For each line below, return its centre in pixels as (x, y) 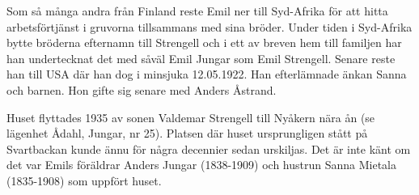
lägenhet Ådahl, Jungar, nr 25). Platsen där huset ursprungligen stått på (187, 133)
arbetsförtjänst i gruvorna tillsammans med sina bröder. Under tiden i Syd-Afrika (209, 26)
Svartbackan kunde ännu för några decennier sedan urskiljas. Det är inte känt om (209, 148)
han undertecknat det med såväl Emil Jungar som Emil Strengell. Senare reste (201, 58)
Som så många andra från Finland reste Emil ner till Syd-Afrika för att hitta (197, 11)
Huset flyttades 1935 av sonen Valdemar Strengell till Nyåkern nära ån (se (191, 117)
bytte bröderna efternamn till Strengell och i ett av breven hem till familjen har (204, 42)
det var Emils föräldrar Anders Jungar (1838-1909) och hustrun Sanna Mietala (202, 165)
